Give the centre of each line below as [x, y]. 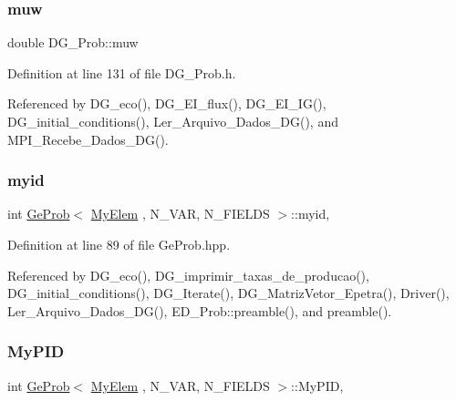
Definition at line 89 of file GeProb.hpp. [119, 244]
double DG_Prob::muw [73, 42]
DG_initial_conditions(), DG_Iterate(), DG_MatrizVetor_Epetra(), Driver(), [228, 293]
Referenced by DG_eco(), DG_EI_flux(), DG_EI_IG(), [167, 103]
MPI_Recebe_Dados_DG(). [88, 139]
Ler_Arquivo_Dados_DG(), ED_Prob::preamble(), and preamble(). [200, 310]
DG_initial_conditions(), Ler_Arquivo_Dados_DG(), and [173, 121]
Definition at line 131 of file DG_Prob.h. [122, 72]
